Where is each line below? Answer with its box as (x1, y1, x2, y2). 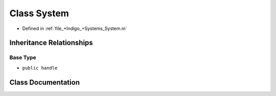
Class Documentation (9, 78, 80, 86)
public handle (22, 65, 58, 71)
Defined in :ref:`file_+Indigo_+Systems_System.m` (22, 25, 127, 31)
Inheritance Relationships (9, 39, 93, 47)
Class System (9, 8, 69, 19)
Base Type (9, 54, 36, 61)
